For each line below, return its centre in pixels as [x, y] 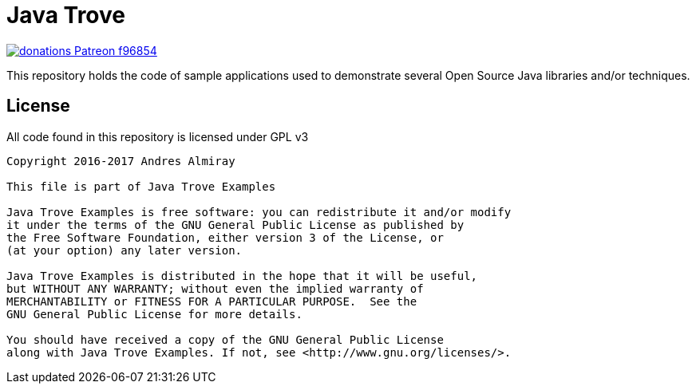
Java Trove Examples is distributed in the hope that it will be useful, [242, 276]
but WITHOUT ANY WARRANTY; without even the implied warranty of [215, 288]
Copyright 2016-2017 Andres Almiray [121, 161]
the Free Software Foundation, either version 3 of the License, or [225, 237]
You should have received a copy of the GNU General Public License [225, 339]
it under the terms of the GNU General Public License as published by [235, 225]
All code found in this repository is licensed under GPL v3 [158, 136]
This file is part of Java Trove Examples [141, 186]
